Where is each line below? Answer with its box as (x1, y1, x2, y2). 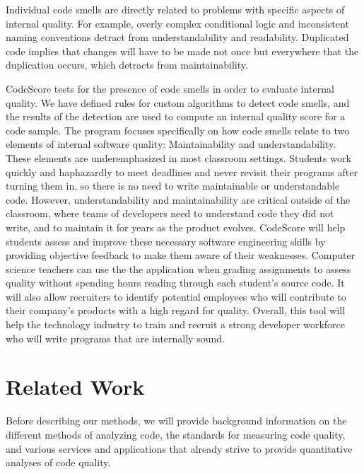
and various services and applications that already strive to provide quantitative (6, 441, 353, 456)
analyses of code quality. (6, 455, 111, 470)
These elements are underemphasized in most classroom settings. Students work (6, 150, 351, 165)
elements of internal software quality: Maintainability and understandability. (6, 137, 336, 151)
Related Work (6, 372, 145, 401)
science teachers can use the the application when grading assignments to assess (6, 261, 351, 276)
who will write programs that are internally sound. (6, 330, 225, 345)
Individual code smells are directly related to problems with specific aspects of (6, 2, 345, 16)
